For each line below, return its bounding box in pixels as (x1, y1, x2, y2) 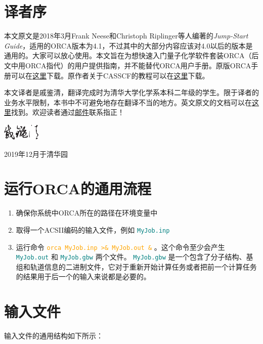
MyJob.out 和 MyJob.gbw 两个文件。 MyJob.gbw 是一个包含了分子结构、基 (16, 251, 253, 262)
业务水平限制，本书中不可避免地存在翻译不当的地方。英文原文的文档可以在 (4, 97, 252, 107)
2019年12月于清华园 (4, 148, 68, 159)
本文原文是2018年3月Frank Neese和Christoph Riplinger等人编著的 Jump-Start (4, 30, 248, 41)
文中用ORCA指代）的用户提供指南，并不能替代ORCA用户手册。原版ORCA (4, 60, 251, 70)
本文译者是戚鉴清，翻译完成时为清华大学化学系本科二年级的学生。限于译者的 (4, 87, 259, 98)
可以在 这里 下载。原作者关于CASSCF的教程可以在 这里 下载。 (11, 70, 209, 80)
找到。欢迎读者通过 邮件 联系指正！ (11, 107, 124, 117)
